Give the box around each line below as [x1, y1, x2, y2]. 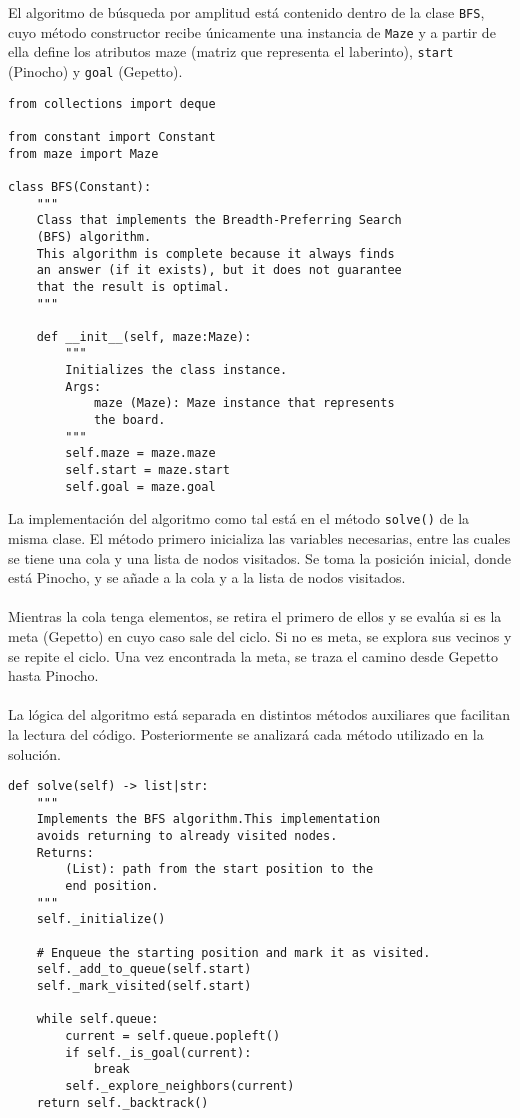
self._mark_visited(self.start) [36, 979, 252, 994]
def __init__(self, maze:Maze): [36, 329, 252, 344]
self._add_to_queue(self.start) [36, 962, 252, 977]
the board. [93, 413, 166, 428]
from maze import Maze [8, 146, 159, 161]
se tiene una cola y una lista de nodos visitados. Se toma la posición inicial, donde [8, 547, 511, 568]
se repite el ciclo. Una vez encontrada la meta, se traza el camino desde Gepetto [8, 645, 498, 666]
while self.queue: [36, 1012, 159, 1027]
